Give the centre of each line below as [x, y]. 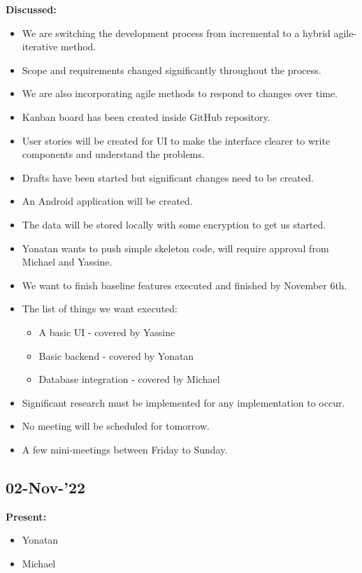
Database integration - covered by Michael [129, 379]
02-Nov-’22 [46, 487]
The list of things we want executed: [100, 309]
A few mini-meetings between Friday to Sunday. [125, 449]
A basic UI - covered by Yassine [107, 332]
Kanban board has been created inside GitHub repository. [146, 116]
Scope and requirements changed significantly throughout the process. [172, 70]
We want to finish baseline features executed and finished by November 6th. [184, 285]
